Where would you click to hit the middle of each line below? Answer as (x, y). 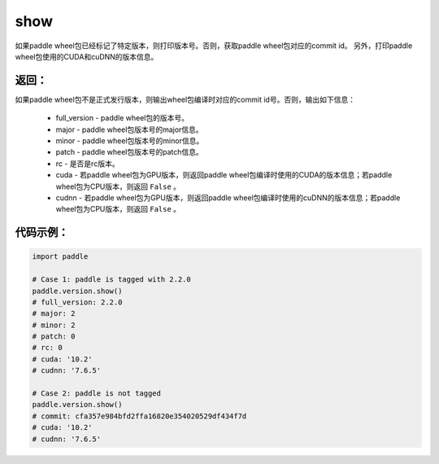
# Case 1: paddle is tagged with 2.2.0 (111, 280)
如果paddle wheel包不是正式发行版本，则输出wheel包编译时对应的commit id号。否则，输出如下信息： (185, 99)
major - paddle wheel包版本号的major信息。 (129, 129)
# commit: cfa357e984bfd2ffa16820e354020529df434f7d (139, 416)
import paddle (60, 257)
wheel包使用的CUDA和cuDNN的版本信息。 (87, 56)
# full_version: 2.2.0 (77, 302)
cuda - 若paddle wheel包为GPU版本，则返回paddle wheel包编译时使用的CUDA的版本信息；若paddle (224, 175)
